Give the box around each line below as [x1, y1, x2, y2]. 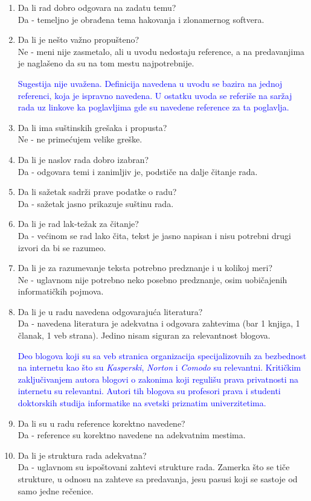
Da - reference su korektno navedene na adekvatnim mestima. [18, 429, 246, 441]
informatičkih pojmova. [18, 285, 104, 298]
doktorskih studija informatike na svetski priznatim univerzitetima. [18, 397, 266, 409]
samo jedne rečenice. [18, 484, 94, 497]
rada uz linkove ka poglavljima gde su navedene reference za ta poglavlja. [18, 101, 289, 113]
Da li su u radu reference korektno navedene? [18, 416, 185, 429]
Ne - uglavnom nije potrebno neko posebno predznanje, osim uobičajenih [18, 273, 287, 286]
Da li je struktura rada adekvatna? [18, 448, 147, 461]
